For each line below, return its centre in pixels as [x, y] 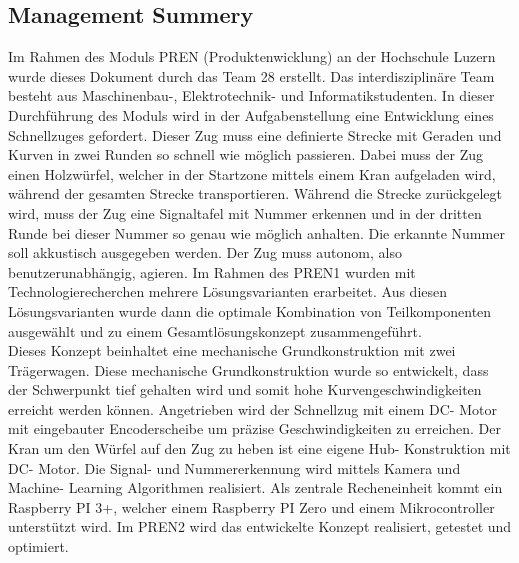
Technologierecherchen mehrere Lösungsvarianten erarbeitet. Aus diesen [228, 291]
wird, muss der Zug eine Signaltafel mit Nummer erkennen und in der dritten [245, 212]
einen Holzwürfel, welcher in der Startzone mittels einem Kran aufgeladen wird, [252, 173]
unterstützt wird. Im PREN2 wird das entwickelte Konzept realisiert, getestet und [260, 526]
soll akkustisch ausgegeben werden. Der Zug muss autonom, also [205, 252]
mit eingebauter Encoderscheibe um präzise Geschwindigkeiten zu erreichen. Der [254, 428]
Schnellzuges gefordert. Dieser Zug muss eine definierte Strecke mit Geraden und [255, 134]
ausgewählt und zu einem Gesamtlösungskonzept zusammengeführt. [215, 330]
